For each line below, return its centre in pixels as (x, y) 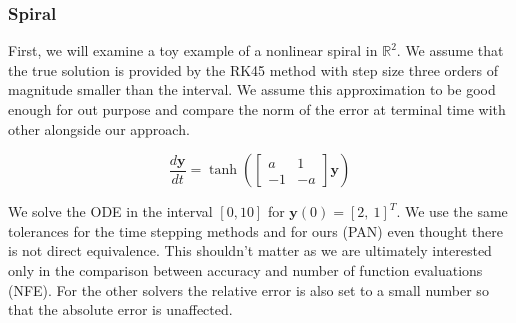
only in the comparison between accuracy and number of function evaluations (245, 269)
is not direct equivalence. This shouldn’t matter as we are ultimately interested (250, 250)
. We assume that (450, 50)
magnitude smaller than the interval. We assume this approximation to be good (252, 89)
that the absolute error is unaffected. (120, 309)
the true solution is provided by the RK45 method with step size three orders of (253, 69)
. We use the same (452, 211)
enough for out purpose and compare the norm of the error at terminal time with (257, 109)
